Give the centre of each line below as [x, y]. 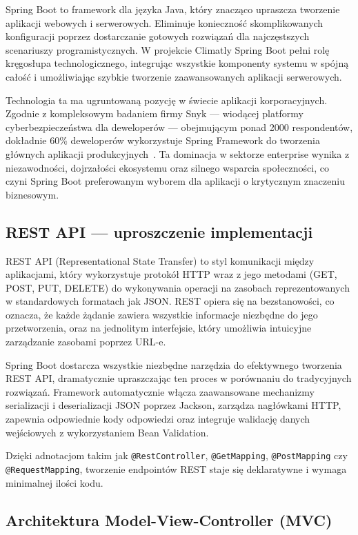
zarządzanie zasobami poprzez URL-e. [86, 342]
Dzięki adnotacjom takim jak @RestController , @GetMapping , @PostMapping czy [177, 455]
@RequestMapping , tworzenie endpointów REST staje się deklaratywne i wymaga [176, 468]
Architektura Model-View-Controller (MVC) [169, 519]
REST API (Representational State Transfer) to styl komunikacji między [160, 260]
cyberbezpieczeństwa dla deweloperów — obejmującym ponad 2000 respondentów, [179, 127]
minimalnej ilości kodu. [54, 482]
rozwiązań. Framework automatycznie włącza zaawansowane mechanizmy [160, 391]
